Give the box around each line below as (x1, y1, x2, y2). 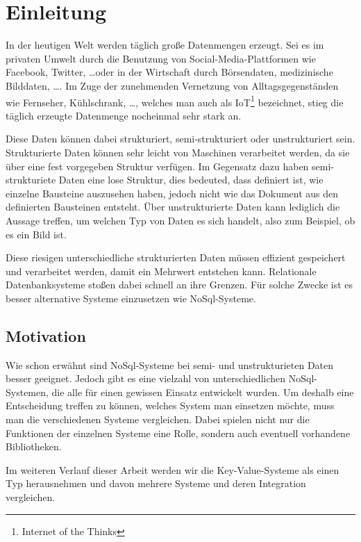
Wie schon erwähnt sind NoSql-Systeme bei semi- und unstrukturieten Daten (6, 357, 334, 372)
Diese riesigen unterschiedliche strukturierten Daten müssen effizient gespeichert (6, 250, 346, 265)
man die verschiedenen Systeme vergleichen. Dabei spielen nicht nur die (6, 412, 310, 427)
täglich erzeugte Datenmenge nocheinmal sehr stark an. (6, 108, 242, 122)
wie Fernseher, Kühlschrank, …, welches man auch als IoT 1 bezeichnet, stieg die (6, 92, 344, 109)
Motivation (6, 325, 86, 346)
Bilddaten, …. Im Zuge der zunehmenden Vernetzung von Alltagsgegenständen (6, 78, 339, 92)
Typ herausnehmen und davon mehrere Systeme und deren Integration (6, 476, 306, 491)
